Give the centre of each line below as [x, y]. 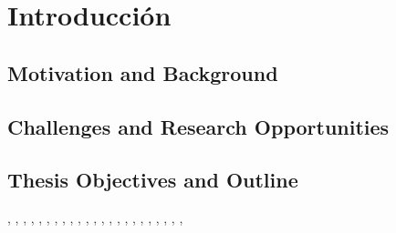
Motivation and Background [143, 72]
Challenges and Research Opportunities [198, 126]
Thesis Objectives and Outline [153, 180]
